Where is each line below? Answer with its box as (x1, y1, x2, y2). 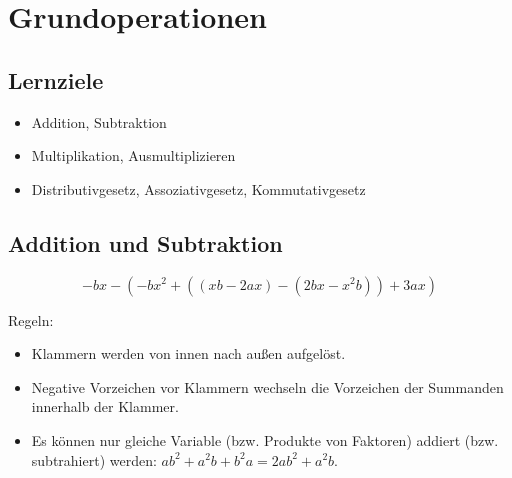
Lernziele (8, 64, 104, 95)
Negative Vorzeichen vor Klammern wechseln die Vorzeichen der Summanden (31, 376, 504, 397)
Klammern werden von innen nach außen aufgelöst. (31, 343, 346, 364)
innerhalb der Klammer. (31, 396, 179, 417)
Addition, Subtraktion (31, 111, 167, 132)
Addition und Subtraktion (8, 227, 283, 258)
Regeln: (8, 309, 54, 330)
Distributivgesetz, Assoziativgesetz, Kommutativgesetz (31, 178, 366, 199)
